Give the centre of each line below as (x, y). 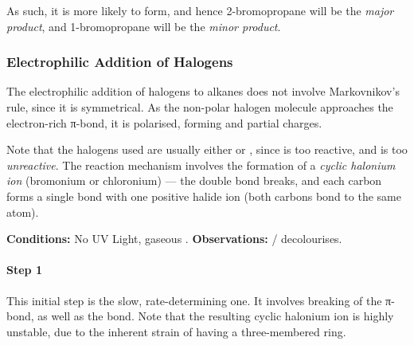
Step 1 (24, 270)
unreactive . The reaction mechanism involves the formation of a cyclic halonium (201, 165)
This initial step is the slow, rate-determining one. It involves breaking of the (194, 300)
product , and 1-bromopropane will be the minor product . (144, 26)
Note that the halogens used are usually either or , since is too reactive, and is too (207, 149)
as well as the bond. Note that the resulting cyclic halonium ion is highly (216, 316)
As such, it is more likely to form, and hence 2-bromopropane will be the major (200, 10)
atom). (23, 212)
